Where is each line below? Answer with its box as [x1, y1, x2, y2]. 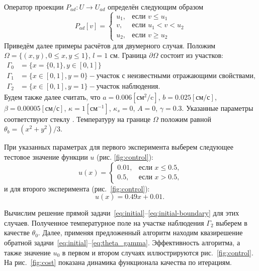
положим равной [160, 113, 211, 124]
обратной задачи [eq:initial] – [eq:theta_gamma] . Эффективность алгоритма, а [4, 237, 240, 247]
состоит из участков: [160, 50, 223, 60]
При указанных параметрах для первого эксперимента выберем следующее [4, 142, 234, 152]
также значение [4, 247, 51, 257]
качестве [4, 227, 30, 238]
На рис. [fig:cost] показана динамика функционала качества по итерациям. [4, 257, 232, 267]
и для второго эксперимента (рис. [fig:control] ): [4, 183, 150, 193]
